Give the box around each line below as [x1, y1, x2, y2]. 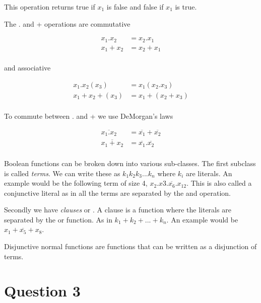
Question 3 [4, 280, 81, 301]
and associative [4, 62, 51, 73]
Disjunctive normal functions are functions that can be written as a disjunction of [4, 241, 257, 252]
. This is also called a [186, 178, 252, 188]
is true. [175, 2, 197, 12]
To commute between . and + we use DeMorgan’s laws [4, 110, 173, 121]
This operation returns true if [4, 2, 95, 12]
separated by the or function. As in [4, 214, 112, 224]
